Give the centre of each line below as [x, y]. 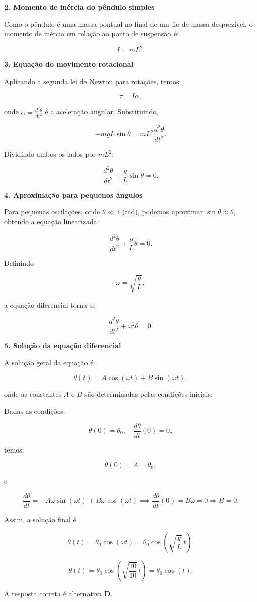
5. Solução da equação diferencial [63, 346]
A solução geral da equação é [49, 362]
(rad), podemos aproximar [162, 212]
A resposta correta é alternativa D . [58, 594]
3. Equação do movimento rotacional [69, 64]
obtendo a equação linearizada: [52, 222]
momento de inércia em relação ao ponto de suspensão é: [92, 33]
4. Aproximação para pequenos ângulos [73, 195]
